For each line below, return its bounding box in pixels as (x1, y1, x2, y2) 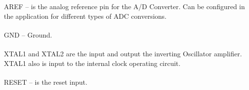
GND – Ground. (4, 29, 52, 39)
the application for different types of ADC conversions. (4, 11, 166, 21)
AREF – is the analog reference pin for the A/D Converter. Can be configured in (4, 1, 245, 11)
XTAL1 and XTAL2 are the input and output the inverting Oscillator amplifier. (4, 48, 242, 58)
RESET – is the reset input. (4, 77, 87, 87)
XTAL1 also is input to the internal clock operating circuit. (4, 58, 181, 68)
